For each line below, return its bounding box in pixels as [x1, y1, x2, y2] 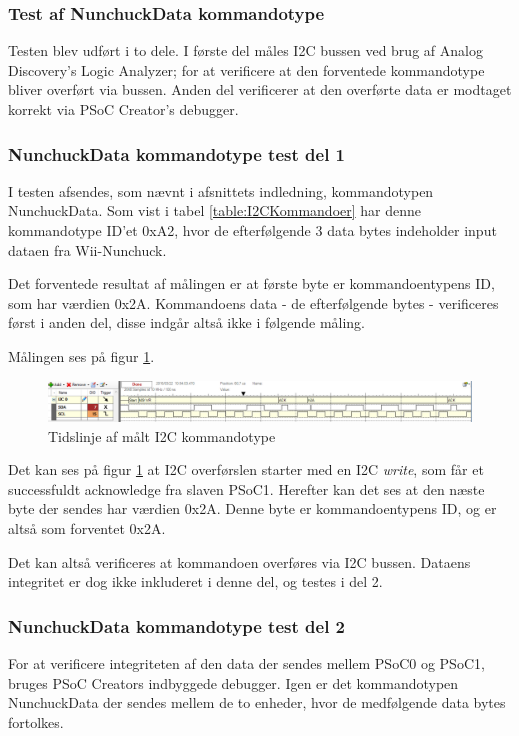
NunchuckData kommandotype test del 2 [8, 613, 346, 638]
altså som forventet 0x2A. [8, 517, 166, 538]
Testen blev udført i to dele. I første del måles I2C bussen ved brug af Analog [8, 40, 483, 61]
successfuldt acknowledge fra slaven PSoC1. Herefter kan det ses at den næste [8, 478, 485, 499]
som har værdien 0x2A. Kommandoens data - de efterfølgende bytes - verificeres [8, 292, 499, 313]
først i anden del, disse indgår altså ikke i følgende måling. [8, 312, 366, 333]
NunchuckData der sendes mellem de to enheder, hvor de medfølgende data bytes [8, 692, 506, 713]
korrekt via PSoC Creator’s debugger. [8, 99, 239, 119]
